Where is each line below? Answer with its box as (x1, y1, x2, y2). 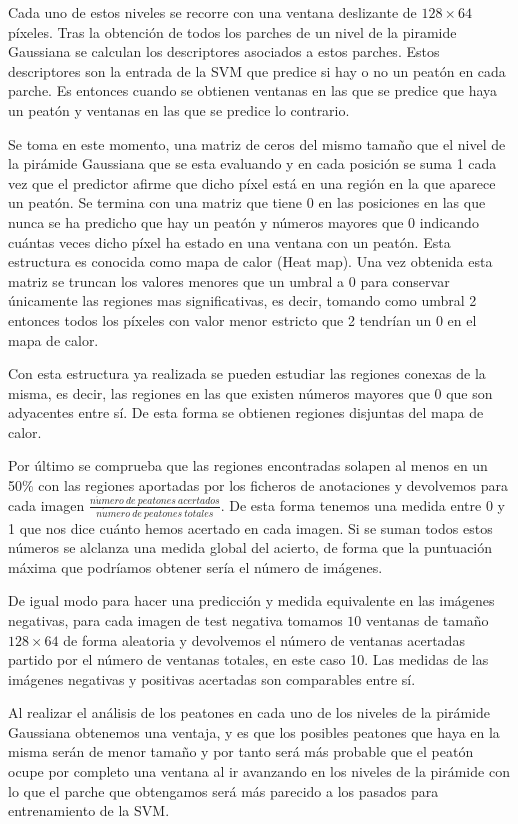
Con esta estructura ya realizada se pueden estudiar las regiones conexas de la (8, 363, 486, 384)
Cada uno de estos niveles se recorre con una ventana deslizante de (8, 2, 417, 22)
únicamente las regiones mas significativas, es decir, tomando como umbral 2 (8, 290, 477, 311)
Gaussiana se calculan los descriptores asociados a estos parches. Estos (8, 41, 440, 62)
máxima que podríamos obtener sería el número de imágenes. (8, 556, 383, 577)
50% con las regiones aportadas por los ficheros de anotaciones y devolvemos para (8, 475, 509, 496)
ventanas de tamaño (366, 609, 489, 630)
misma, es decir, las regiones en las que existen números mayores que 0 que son (8, 382, 493, 403)
